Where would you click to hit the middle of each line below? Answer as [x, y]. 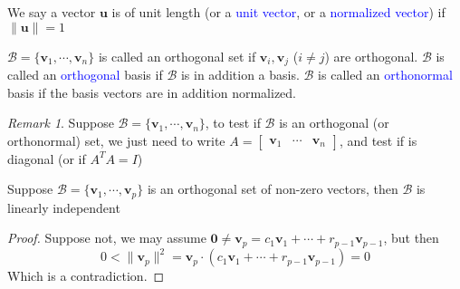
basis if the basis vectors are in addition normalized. [152, 92]
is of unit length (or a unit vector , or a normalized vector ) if [278, 12]
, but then [411, 238]
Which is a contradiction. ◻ [86, 276]
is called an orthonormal [385, 75]
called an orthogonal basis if [85, 75]
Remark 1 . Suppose [61, 123]
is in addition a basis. [240, 75]
